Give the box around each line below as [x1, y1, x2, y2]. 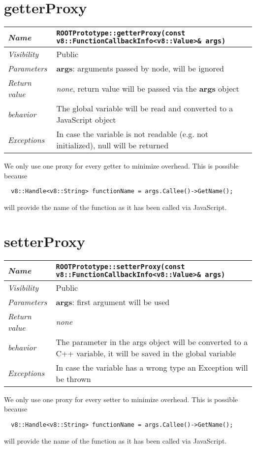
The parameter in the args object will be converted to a [56, 336, 248, 347]
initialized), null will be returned [56, 139, 169, 151]
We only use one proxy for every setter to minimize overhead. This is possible [4, 394, 238, 404]
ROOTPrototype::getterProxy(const [56, 29, 186, 37]
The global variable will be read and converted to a [56, 103, 233, 114]
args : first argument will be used [56, 296, 170, 308]
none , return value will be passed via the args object [56, 82, 239, 94]
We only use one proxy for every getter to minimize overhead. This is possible [4, 161, 239, 171]
